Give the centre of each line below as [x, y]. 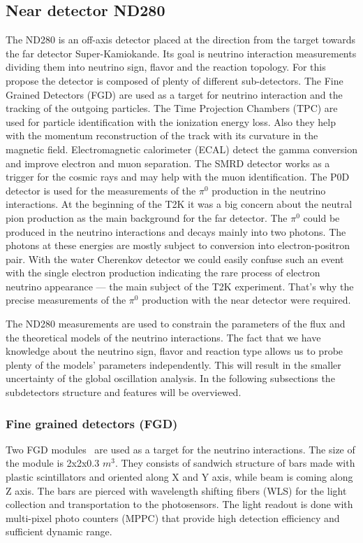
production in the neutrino [269, 190]
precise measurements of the [66, 300]
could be [321, 217]
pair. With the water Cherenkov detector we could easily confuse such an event [175, 259]
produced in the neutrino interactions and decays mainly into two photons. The [176, 231]
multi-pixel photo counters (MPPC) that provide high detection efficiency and [173, 517]
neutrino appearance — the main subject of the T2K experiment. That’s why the [180, 286]
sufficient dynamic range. [59, 531]
